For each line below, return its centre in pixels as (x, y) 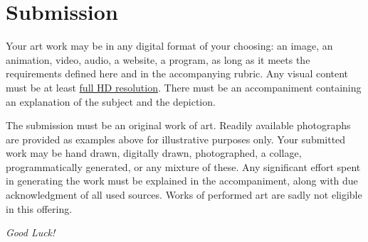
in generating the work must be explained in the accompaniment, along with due (182, 181)
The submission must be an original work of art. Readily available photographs (178, 125)
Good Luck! (31, 232)
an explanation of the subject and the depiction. (111, 101)
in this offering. (39, 208)
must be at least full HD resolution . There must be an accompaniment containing (184, 87)
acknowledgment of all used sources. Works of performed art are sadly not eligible (184, 195)
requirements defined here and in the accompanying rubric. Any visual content (177, 73)
